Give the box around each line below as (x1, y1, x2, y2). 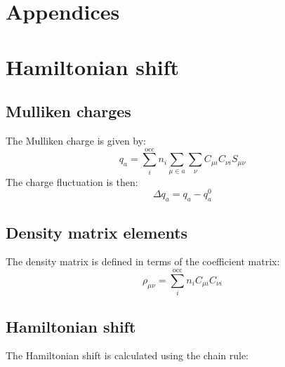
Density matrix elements (6, 221, 188, 243)
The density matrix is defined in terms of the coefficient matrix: (6, 254, 280, 269)
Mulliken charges (6, 100, 131, 122)
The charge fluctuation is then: (6, 174, 138, 189)
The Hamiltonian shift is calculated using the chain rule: (6, 348, 249, 363)
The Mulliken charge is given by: (6, 133, 147, 147)
